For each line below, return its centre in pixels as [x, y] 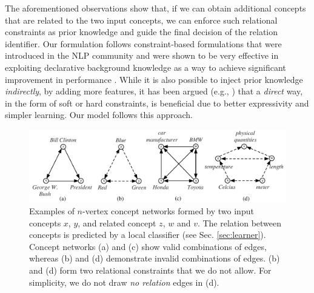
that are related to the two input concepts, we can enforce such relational [141, 20]
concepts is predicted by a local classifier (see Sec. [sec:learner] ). [148, 235]
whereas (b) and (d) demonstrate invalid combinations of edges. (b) [155, 258]
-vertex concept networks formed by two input [168, 211]
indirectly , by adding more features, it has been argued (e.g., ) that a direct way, [154, 91]
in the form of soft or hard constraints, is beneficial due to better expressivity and [157, 103]
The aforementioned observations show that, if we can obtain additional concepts [155, 8]
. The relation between [239, 222]
